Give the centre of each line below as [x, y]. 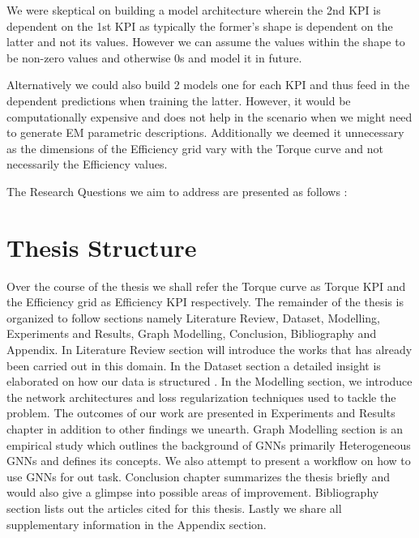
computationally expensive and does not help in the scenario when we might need [209, 116]
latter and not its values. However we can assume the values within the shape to [206, 42]
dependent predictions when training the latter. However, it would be [179, 100]
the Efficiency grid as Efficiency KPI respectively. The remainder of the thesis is [205, 302]
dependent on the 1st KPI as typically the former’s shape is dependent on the [200, 26]
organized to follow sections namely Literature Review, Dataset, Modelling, [193, 317]
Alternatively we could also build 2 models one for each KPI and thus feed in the [208, 85]
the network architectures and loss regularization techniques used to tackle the [201, 397]
